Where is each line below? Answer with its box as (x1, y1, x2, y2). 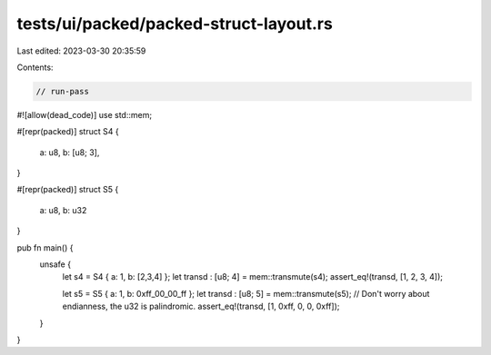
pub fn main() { (16, 242, 74, 253)
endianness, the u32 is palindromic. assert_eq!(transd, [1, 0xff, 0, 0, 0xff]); (62, 301, 340, 312)
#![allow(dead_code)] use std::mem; (16, 109, 153, 120)
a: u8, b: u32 (39, 204, 87, 215)
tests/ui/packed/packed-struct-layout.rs (16, 14, 334, 34)
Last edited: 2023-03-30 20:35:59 (16, 45, 146, 56)
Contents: (16, 62, 54, 73)
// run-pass (35, 86, 90, 96)
